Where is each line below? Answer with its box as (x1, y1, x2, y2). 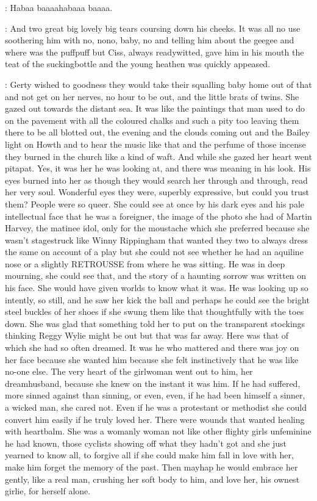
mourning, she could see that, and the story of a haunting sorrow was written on (5, 269, 307, 282)
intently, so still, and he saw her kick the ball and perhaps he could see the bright (5, 293, 310, 306)
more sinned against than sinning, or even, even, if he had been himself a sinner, (5, 389, 305, 402)
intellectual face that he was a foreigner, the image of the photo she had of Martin (5, 209, 312, 222)
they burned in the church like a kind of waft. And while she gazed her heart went (5, 150, 312, 162)
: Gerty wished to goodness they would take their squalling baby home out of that (5, 77, 312, 90)
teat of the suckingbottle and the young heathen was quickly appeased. (5, 57, 271, 70)
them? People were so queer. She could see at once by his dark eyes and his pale (5, 197, 305, 210)
